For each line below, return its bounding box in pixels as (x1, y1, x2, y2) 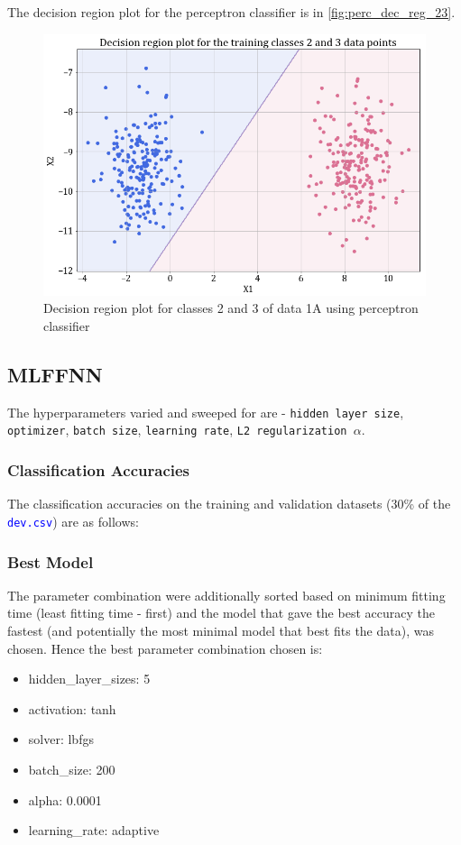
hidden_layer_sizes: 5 (28, 669, 151, 688)
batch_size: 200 (28, 759, 115, 778)
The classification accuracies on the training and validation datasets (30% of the (7, 494, 451, 513)
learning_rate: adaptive (28, 821, 160, 840)
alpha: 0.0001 (28, 790, 102, 809)
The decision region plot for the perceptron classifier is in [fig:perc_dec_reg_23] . (7, 3, 456, 21)
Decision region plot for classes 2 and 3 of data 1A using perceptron (43, 299, 419, 317)
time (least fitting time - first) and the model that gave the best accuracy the (7, 603, 435, 622)
